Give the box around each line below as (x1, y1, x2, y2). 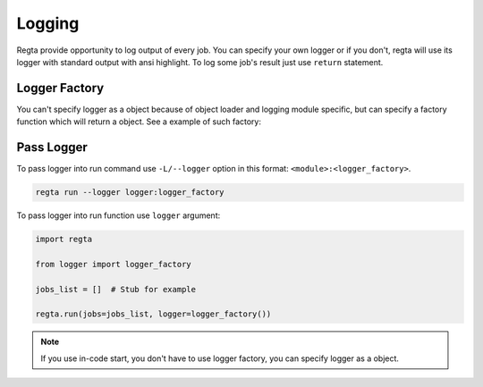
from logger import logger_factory (35, 259, 191, 269)
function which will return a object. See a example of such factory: (16, 116, 262, 127)
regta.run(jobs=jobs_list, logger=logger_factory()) (35, 309, 272, 319)
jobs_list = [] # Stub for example (35, 284, 197, 294)
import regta (35, 234, 93, 245)
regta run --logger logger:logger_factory (35, 188, 225, 198)
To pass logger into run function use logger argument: (16, 210, 221, 221)
